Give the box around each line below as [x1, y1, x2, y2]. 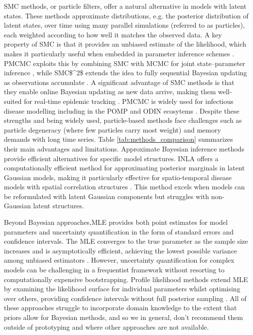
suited [4, 96, 22, 106]
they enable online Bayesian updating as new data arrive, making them [4, 86, 216, 97]
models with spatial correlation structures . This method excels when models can [4, 182, 245, 192]
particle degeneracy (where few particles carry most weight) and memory [4, 124, 221, 134]
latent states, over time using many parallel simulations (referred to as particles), [4, 20, 245, 30]
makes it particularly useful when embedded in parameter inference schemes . [4, 48, 235, 58]
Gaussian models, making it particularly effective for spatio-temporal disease [4, 172, 232, 182]
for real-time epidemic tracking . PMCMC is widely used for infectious [24, 96, 234, 106]
